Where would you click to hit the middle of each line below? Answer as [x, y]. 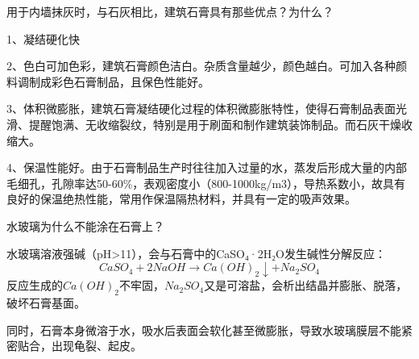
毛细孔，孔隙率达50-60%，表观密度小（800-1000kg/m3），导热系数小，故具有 [206, 183]
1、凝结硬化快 [43, 38]
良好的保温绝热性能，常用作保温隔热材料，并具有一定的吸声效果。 [181, 199]
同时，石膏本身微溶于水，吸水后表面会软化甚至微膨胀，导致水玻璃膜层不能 [204, 330]
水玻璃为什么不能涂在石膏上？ [85, 225]
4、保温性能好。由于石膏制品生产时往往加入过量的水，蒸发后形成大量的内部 [207, 167]
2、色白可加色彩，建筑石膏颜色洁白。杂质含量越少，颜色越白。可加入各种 [201, 66]
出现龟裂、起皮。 [96, 346]
